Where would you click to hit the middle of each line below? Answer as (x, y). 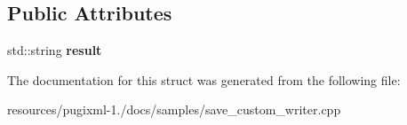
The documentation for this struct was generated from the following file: (204, 79)
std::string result (55, 50)
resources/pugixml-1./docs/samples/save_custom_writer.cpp (174, 109)
